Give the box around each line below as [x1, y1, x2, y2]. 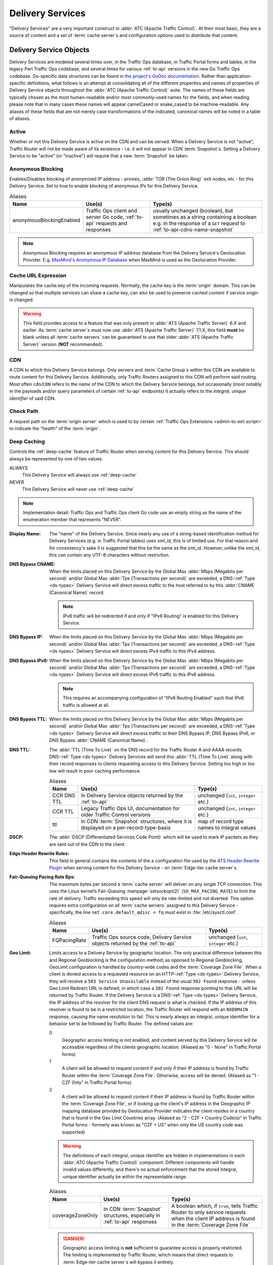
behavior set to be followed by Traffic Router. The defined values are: [49, 1021, 194, 1027]
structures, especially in [103, 1212, 161, 1219]
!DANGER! [63, 1235, 85, 1242]
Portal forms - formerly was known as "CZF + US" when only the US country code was [62, 1122, 243, 1128]
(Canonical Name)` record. [49, 589, 105, 596]
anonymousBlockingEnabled [12, 217, 80, 224]
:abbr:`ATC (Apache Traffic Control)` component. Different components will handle [63, 1159, 235, 1166]
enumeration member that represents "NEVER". [23, 517, 122, 523]
